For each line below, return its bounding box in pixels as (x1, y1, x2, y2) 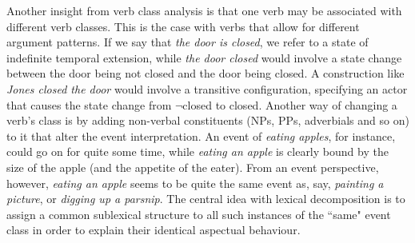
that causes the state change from (6, 96, 172, 113)
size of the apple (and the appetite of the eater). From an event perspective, (6, 158, 379, 175)
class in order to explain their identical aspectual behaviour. (6, 221, 301, 238)
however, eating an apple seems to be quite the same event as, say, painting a (6, 174, 384, 191)
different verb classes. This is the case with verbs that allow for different (6, 18, 360, 34)
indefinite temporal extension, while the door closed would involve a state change (6, 49, 402, 66)
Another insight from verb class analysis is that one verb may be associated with (6, 2, 402, 18)
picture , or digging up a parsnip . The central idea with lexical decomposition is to (6, 190, 405, 207)
